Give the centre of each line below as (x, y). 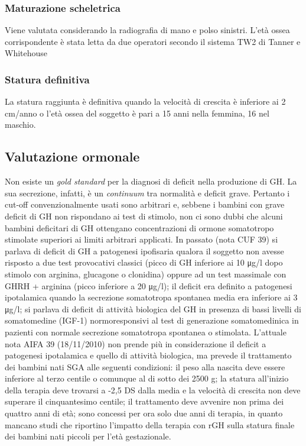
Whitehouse (26, 53)
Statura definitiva (47, 79)
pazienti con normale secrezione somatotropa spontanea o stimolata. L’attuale (146, 332)
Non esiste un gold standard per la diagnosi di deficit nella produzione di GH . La (151, 181)
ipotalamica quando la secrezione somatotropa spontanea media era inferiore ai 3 (151, 297)
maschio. (20, 125)
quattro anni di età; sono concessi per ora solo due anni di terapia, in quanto (144, 413)
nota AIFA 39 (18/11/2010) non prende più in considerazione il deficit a (136, 343)
